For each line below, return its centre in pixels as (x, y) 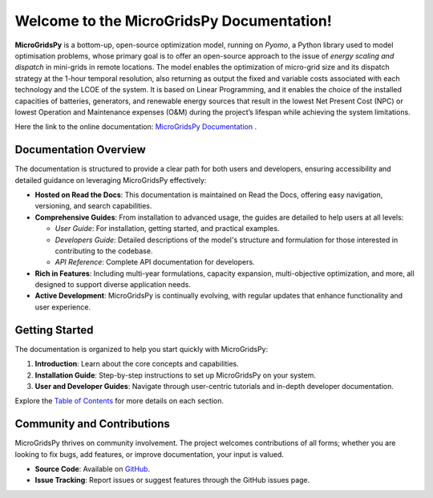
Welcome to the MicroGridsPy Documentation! (173, 21)
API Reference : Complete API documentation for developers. (155, 262)
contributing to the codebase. (104, 251)
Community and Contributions (92, 424)
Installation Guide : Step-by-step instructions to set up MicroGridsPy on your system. (176, 375)
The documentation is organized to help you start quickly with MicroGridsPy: (142, 349)
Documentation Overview (80, 150)
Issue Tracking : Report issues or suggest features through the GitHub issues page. (172, 480)
